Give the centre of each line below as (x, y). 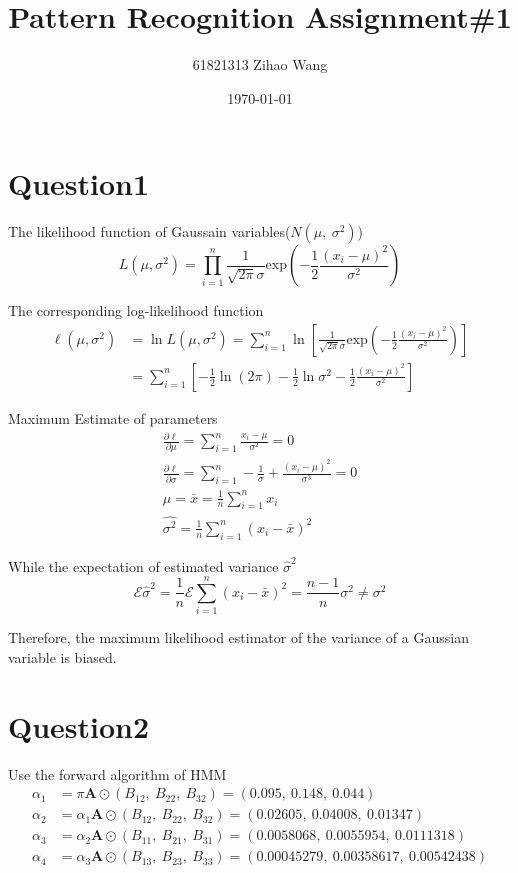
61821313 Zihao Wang (260, 64)
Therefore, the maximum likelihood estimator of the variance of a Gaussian (238, 637)
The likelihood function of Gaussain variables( (149, 231)
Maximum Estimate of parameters (113, 417)
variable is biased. (62, 656)
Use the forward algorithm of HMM (117, 773)
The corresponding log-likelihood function (136, 310)
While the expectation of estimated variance (143, 565)
